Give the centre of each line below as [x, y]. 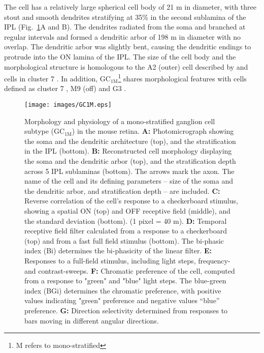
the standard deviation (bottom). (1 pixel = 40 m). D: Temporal [126, 220]
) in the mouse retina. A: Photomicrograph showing [153, 131]
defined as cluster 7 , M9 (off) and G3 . [65, 88]
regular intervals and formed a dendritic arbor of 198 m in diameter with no [122, 36]
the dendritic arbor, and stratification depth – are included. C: [122, 190]
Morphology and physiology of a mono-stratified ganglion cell [120, 121]
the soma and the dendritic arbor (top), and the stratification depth [130, 161]
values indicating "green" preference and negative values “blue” [122, 300]
